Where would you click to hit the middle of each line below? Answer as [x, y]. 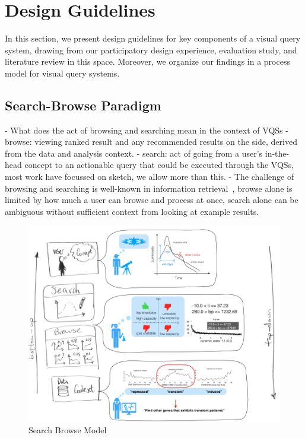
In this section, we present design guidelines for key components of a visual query [153, 38]
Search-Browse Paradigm [83, 105]
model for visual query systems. [62, 73]
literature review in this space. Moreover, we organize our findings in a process [147, 61]
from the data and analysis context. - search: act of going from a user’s [134, 153]
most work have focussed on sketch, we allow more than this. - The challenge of [150, 177]
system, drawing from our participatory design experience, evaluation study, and [151, 50]
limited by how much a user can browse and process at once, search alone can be [152, 200]
